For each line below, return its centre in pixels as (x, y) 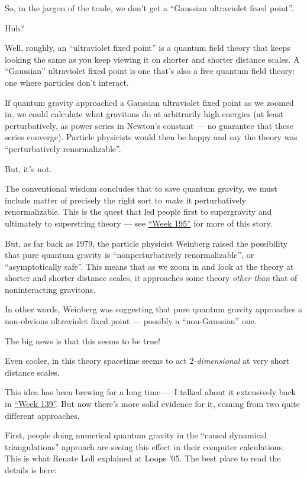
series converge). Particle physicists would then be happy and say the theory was (151, 137)
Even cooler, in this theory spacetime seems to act (96, 361)
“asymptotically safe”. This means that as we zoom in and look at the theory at (149, 266)
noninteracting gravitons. (50, 289)
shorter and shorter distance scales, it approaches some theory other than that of (151, 278)
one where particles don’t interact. (67, 82)
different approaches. (42, 415)
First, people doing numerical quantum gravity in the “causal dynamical (136, 435)
